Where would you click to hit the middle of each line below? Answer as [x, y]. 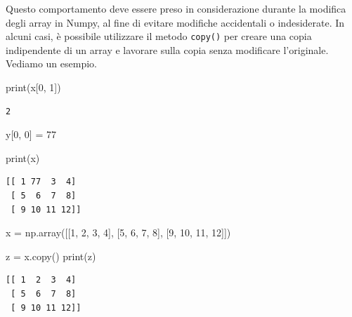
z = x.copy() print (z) [51, 256]
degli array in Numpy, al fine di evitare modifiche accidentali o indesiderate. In [175, 22]
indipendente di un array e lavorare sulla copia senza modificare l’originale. [167, 49]
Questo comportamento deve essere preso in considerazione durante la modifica [176, 8]
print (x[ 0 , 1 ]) [33, 87]
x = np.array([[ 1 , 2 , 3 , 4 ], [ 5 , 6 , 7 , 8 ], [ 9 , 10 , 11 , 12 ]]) [118, 232]
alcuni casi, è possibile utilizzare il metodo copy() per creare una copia [159, 36]
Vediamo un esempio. [51, 63]
